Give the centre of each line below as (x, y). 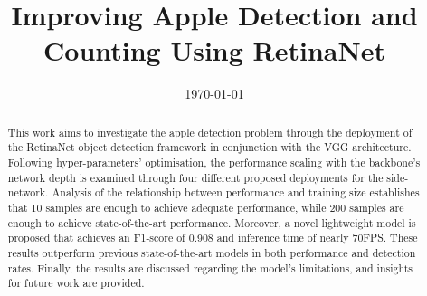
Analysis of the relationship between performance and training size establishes (236, 192)
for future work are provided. (76, 283)
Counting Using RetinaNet (214, 50)
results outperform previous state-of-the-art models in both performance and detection (212, 252)
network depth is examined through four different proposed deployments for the (195, 177)
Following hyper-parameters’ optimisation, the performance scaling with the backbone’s (214, 162)
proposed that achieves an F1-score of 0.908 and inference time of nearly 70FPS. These (213, 238)
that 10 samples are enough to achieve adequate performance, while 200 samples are (206, 207)
